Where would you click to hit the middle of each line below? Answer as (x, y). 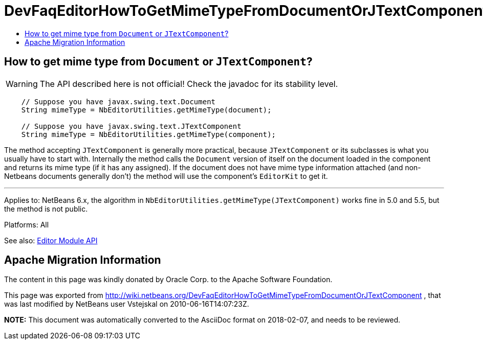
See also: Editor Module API (51, 240)
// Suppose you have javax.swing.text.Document (118, 101)
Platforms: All (27, 224)
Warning (22, 84)
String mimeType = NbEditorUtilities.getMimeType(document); (146, 110)
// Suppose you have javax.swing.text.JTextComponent (131, 126)
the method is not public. (46, 209)
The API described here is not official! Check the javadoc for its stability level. (189, 84)
